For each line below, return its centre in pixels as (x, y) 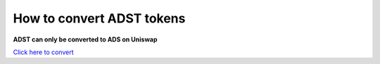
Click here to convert (43, 52)
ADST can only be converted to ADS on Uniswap (85, 39)
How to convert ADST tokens (99, 18)
